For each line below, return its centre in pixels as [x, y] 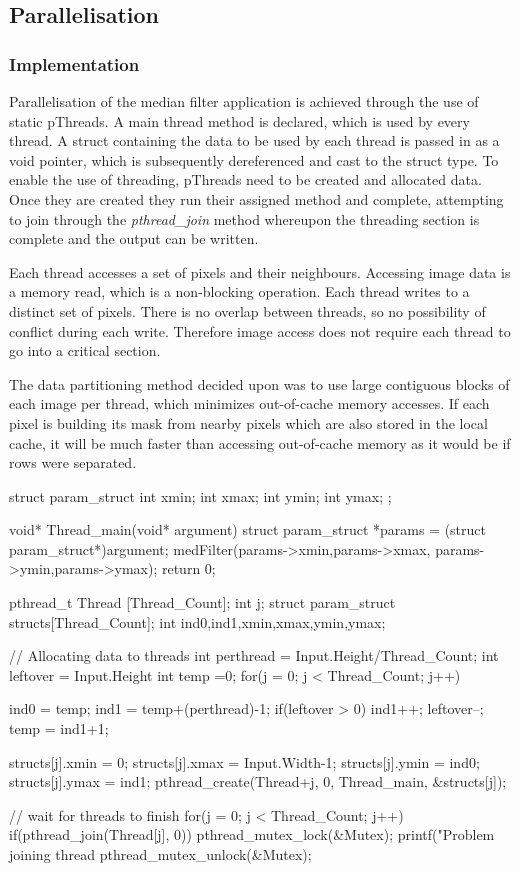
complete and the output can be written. [134, 238]
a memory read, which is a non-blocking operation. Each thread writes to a [239, 291]
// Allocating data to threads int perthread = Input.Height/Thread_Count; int [254, 655]
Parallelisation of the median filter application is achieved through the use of [244, 101]
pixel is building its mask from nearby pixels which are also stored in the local [248, 422]
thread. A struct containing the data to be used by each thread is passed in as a [254, 140]
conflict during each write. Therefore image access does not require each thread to [260, 330]
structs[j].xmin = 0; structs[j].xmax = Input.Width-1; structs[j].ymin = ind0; [244, 761]
